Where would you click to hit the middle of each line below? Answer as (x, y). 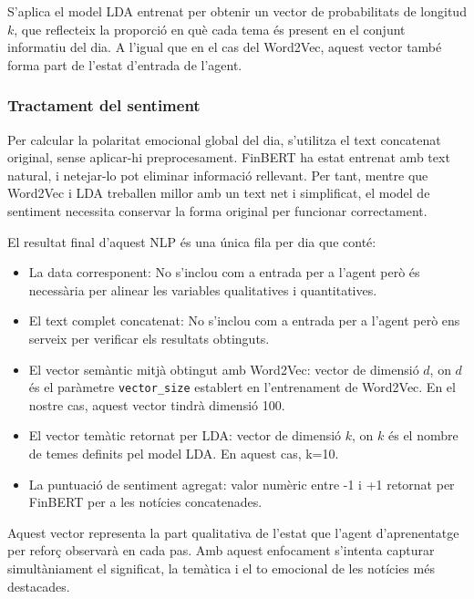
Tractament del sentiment (104, 105)
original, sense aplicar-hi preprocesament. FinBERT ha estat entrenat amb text (229, 157)
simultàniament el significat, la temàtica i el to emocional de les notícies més (221, 568)
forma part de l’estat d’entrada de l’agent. (125, 64)
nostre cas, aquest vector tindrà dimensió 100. (157, 404)
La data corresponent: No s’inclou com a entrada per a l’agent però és (224, 272)
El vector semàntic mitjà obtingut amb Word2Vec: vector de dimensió (224, 369)
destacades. (39, 586)
